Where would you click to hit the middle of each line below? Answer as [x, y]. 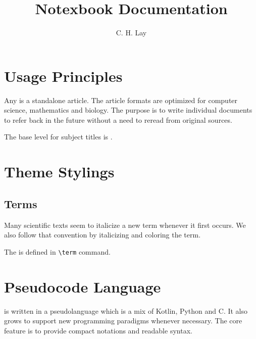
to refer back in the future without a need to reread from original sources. [118, 119]
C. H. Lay [131, 33]
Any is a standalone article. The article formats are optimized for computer [121, 100]
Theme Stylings [59, 172]
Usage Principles [63, 76]
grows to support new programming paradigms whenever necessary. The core [123, 321]
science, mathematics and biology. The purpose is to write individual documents [128, 110]
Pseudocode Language [83, 286]
